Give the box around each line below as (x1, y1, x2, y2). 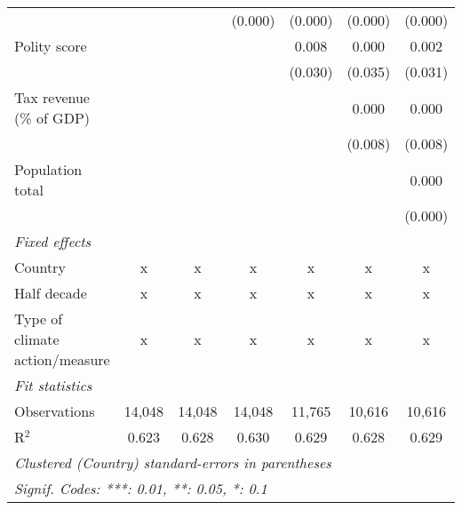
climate (14, 329, 60, 349)
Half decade (14, 283, 87, 303)
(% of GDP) (14, 108, 91, 128)
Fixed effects (14, 231, 92, 251)
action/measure (14, 349, 110, 370)
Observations (14, 401, 95, 421)
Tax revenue (14, 87, 90, 108)
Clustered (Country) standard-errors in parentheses (14, 452, 331, 473)
